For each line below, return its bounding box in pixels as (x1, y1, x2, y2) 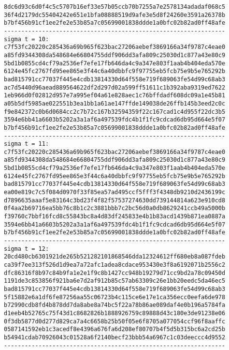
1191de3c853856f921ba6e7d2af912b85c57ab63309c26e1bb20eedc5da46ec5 (4, 277, 226, 285)
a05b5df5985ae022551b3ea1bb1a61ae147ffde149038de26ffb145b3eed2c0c (4, 100, 226, 107)
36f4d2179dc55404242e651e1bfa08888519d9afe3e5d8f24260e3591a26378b (4, 11, 226, 18)
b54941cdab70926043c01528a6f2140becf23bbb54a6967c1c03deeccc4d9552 (4, 334, 226, 341)
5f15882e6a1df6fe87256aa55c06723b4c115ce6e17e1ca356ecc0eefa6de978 (4, 293, 226, 301)
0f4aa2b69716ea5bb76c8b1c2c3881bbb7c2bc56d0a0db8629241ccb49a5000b (4, 205, 226, 212)
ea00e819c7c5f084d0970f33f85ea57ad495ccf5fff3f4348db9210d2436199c (4, 189, 226, 196)
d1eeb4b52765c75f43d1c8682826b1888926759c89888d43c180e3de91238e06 (4, 309, 226, 317)
